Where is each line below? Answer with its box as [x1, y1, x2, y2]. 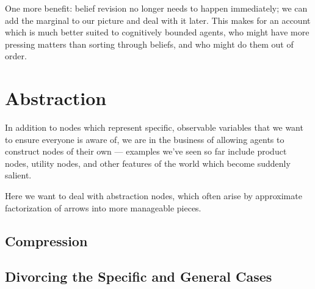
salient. [5, 169, 32, 181]
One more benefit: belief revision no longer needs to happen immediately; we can [5, 2, 308, 14]
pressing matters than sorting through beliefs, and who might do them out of [5, 37, 294, 50]
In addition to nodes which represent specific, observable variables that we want [5, 121, 303, 134]
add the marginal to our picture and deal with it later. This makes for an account [5, 13, 311, 26]
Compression [5, 231, 88, 250]
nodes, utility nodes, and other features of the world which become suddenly [5, 156, 291, 169]
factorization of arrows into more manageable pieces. [5, 201, 201, 214]
